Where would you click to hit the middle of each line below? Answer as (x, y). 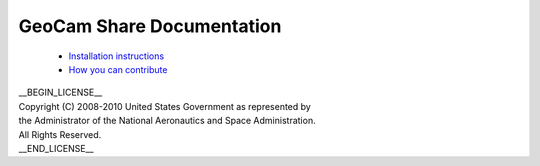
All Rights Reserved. (60, 134)
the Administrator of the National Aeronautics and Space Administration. (167, 121)
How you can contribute (118, 69)
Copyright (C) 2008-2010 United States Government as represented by (165, 106)
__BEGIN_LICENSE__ (60, 92)
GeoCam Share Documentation (150, 26)
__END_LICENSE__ (56, 148)
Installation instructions (116, 56)
